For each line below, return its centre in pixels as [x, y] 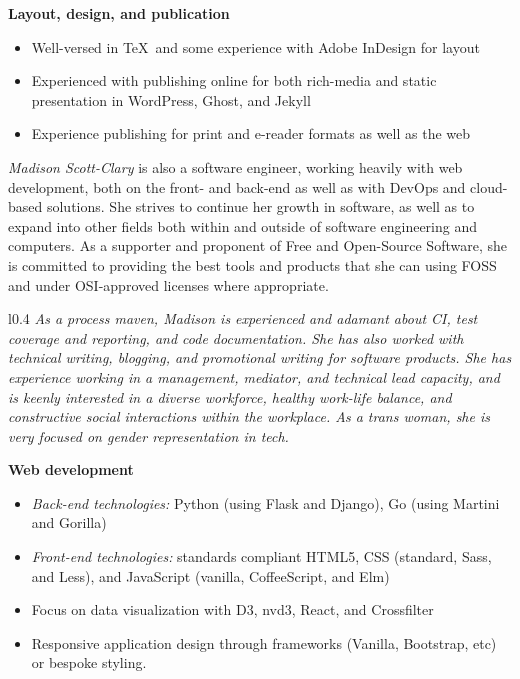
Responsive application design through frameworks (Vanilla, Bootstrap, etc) [264, 642]
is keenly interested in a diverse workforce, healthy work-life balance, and [230, 396]
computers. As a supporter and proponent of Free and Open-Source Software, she [257, 245]
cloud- [489, 186]
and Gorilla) [69, 522]
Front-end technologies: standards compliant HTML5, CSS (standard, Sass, [261, 556]
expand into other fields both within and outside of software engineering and [243, 225]
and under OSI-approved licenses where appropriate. [168, 284]
